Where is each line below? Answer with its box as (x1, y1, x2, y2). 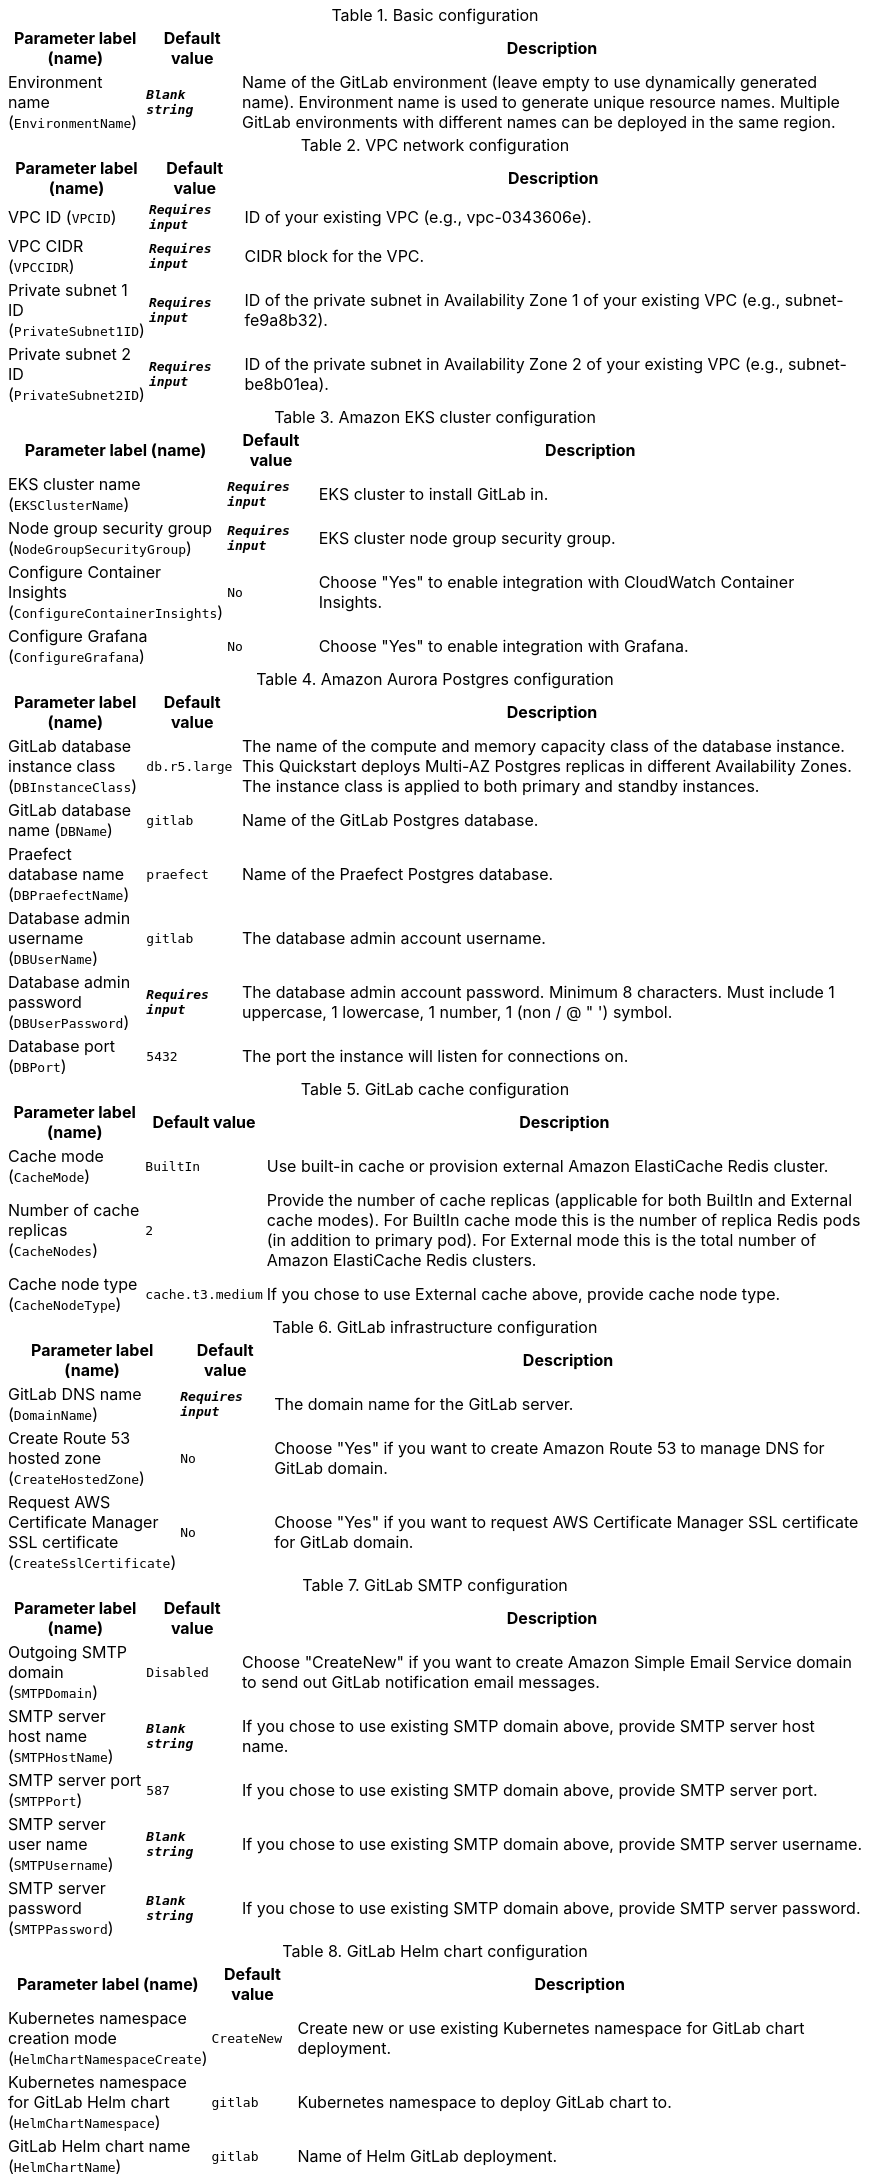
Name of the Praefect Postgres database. (242, 864, 554, 884)
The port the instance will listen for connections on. (242, 1046, 629, 1066)
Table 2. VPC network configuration (300, 135, 570, 155)
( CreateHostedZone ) (8, 1468, 145, 1488)
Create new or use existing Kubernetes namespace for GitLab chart (297, 2018, 805, 2038)
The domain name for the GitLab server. (274, 1394, 574, 1414)
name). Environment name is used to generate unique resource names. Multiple (242, 92, 840, 112)
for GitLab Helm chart (8, 2092, 170, 2112)
